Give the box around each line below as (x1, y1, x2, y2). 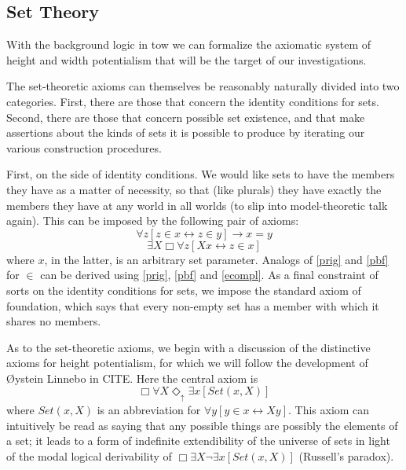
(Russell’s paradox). (298, 448, 394, 464)
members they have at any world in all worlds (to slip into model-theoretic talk (6, 196, 388, 213)
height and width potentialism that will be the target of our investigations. (6, 51, 367, 68)
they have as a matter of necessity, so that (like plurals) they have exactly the (6, 181, 382, 197)
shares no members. (6, 313, 101, 329)
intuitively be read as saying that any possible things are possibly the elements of (6, 417, 398, 433)
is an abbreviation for (97, 402, 201, 418)
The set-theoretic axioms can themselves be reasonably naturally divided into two (6, 78, 400, 94)
